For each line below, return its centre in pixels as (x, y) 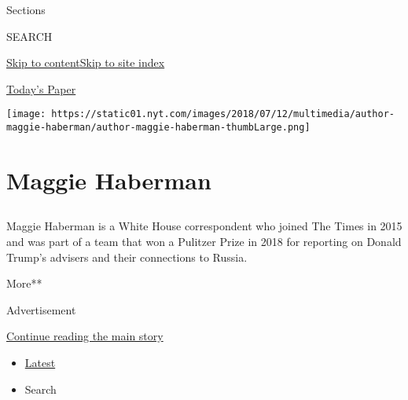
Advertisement (41, 309)
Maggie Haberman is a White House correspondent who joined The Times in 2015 (204, 226)
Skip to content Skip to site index (86, 62)
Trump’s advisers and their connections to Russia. (127, 257)
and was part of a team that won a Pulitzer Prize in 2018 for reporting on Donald (204, 242)
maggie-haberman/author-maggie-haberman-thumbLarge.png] (158, 128)
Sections (26, 9)
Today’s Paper (41, 88)
